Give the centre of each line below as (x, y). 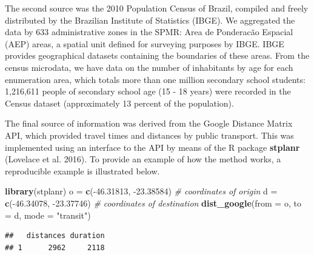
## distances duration (55, 236)
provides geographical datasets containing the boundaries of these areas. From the (157, 55)
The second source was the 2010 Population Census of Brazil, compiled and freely (157, 8)
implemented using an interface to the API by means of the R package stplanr (152, 147)
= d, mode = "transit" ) (48, 215)
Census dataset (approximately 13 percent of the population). (119, 103)
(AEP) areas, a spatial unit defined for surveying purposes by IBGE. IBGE (145, 43)
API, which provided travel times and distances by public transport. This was (149, 135)
